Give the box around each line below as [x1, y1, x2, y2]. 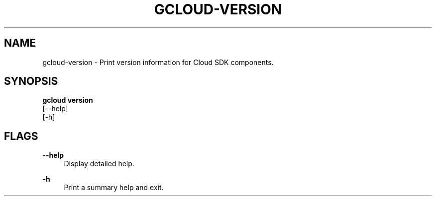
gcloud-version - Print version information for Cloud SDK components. [42, 58, 274, 67]
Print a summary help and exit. [64, 183, 164, 192]
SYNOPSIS [4, 75, 58, 88]
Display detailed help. [64, 159, 134, 168]
